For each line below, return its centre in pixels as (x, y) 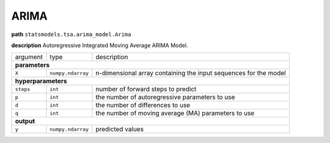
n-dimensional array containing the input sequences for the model (191, 73)
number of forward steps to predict (146, 89)
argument (29, 57)
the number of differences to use (143, 105)
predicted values (119, 130)
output (25, 121)
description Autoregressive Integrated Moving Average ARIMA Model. (100, 45)
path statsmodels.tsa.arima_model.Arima (71, 34)
